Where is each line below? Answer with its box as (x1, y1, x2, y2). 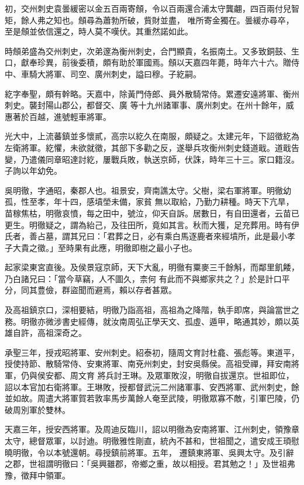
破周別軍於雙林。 (5, 403, 70, 415)
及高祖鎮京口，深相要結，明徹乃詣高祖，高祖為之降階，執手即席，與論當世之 (5, 304, 299, 316)
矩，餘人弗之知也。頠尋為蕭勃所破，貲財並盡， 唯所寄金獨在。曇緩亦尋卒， (5, 13, 294, 26)
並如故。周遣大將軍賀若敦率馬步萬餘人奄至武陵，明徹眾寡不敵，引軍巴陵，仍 (5, 392, 299, 404)
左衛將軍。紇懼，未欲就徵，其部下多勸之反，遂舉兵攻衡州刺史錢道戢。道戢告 (5, 141, 299, 153)
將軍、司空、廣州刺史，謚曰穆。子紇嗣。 (45, 67, 201, 80)
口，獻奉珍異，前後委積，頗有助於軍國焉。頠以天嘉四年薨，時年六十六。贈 (5, 56, 291, 68)
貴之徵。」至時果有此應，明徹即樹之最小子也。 (20, 241, 197, 253)
